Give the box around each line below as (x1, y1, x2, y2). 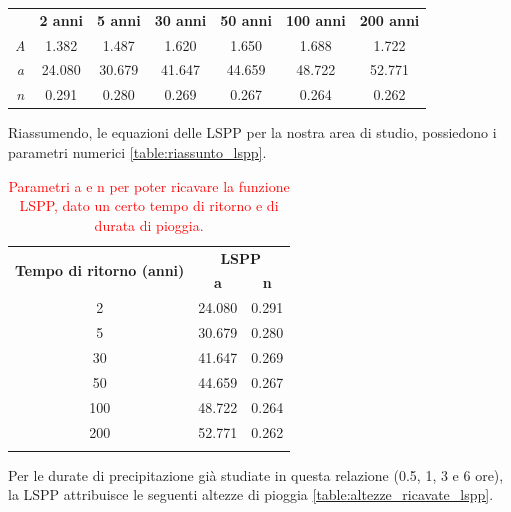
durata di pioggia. (94, 214, 204, 235)
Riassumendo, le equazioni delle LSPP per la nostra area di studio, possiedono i (8, 122, 497, 143)
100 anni (285, 9, 346, 30)
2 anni (39, 9, 84, 30)
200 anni (359, 9, 420, 30)
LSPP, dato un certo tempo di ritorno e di (19, 195, 279, 216)
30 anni (154, 9, 207, 30)
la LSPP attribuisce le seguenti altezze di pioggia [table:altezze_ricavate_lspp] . (8, 484, 494, 505)
